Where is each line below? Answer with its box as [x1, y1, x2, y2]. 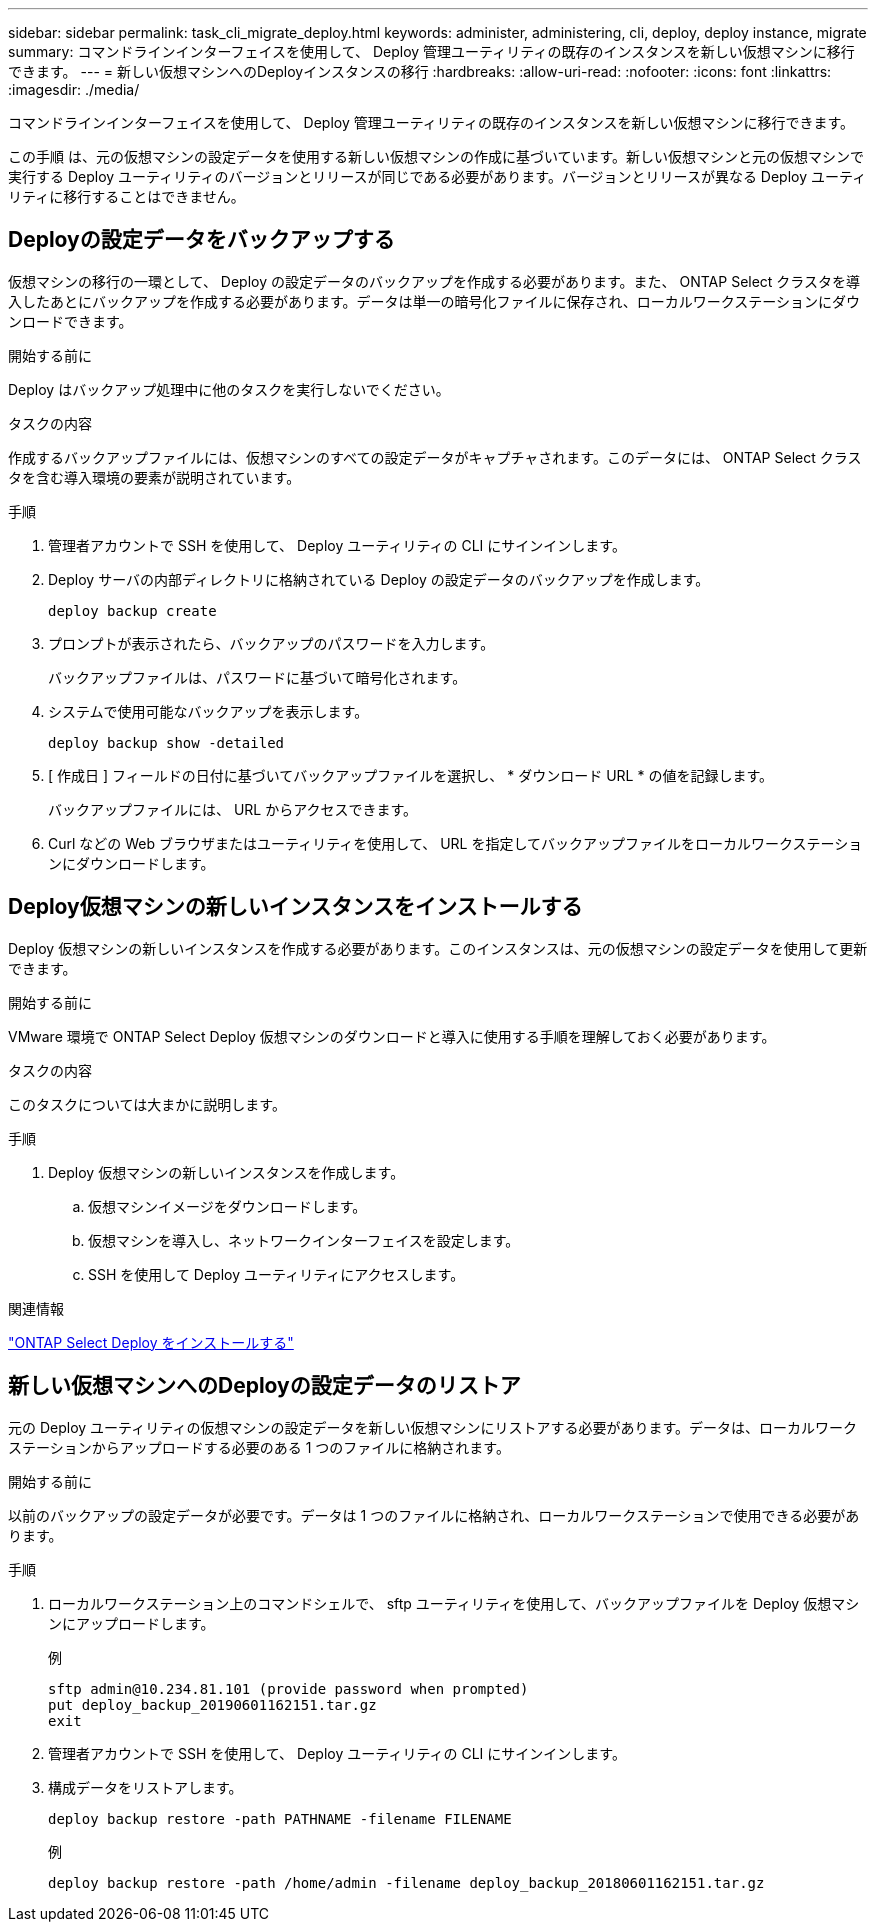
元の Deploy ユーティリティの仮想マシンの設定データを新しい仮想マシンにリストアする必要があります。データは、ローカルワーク [8, 1418, 858, 1436]
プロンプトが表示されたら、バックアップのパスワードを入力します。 [48, 634, 495, 652]
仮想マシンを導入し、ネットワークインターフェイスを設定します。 [88, 1231, 520, 1249]
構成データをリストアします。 [48, 1778, 243, 1796]
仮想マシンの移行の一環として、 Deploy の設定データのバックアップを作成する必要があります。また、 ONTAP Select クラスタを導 [8, 272, 861, 290]
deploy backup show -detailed [48, 734, 285, 751]
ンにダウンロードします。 [48, 854, 215, 872]
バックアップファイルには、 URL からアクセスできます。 [48, 800, 418, 818]
